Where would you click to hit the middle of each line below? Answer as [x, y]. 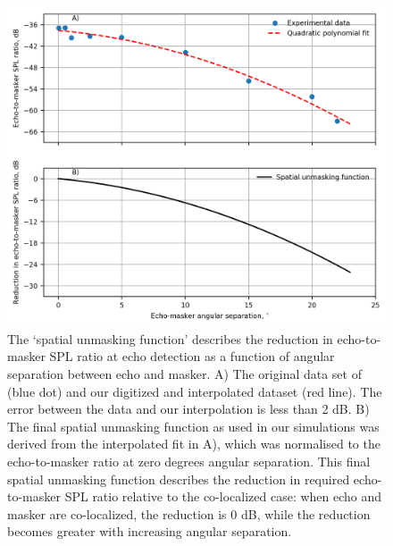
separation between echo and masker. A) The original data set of [184, 374]
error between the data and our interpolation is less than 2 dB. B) [188, 409]
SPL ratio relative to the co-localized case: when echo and [223, 496]
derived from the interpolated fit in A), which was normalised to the [194, 444]
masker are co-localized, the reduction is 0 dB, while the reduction [189, 513]
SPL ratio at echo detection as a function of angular [192, 356]
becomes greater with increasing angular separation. [150, 531]
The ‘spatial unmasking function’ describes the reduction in [170, 338]
